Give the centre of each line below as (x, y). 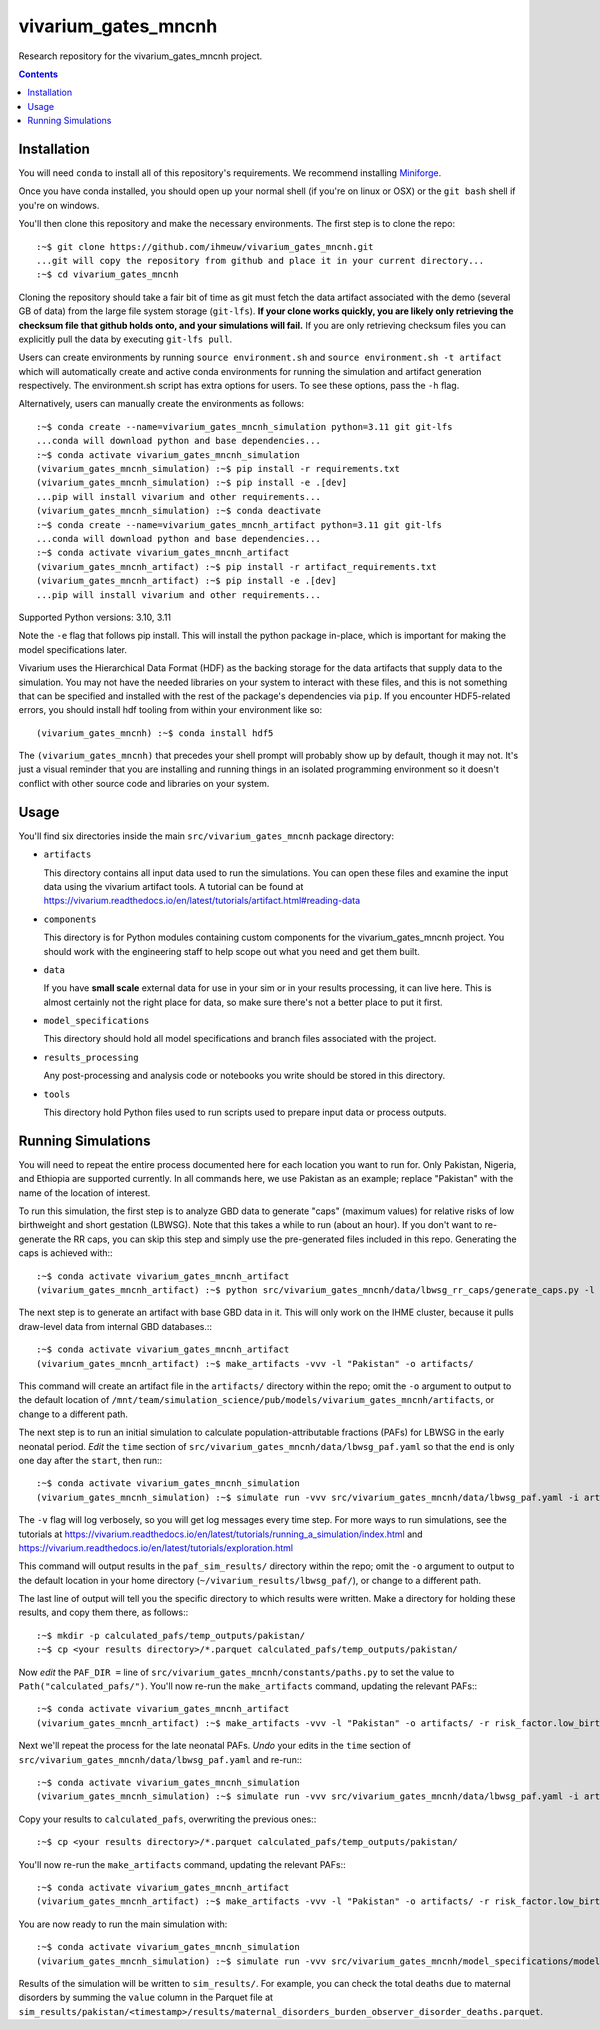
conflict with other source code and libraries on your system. (144, 783)
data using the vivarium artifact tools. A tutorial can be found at (173, 886)
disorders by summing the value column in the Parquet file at (146, 1997)
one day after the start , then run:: (90, 1460)
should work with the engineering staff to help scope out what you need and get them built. (231, 951)
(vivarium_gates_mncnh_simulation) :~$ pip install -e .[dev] (192, 483)
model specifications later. (73, 649)
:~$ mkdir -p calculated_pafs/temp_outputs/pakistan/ (170, 1635)
